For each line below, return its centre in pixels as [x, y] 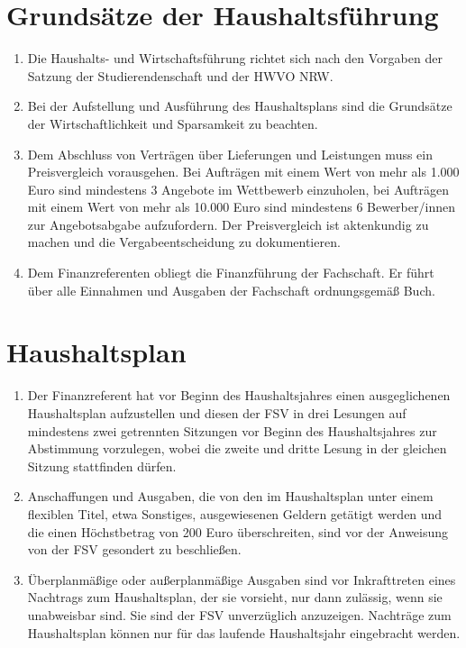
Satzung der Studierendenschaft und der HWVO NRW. [180, 75]
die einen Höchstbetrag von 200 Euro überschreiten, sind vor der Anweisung [238, 531]
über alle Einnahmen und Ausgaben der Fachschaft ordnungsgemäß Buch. [231, 290]
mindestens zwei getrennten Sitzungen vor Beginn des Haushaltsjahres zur [232, 430]
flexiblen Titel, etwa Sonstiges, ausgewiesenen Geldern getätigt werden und [235, 513]
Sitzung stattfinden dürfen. [102, 465]
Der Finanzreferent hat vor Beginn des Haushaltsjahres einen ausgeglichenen [239, 395]
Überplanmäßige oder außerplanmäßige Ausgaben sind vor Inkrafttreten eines [242, 579]
